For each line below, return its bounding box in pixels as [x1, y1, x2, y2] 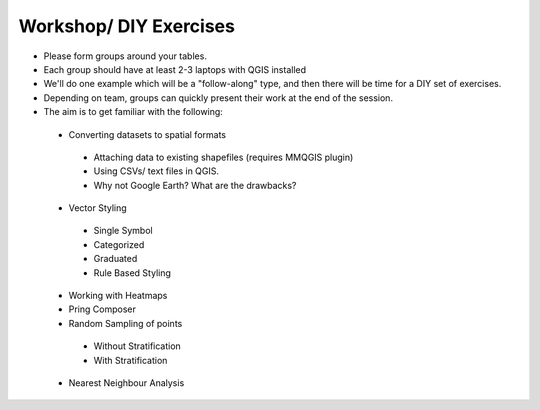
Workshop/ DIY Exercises [18, 15, 235, 37]
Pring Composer [68, 303, 137, 315]
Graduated [93, 253, 138, 265]
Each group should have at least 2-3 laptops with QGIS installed [43, 63, 307, 75]
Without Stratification [93, 340, 182, 352]
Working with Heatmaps [68, 290, 168, 302]
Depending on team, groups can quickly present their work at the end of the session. [43, 91, 394, 104]
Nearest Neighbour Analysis [68, 376, 185, 389]
